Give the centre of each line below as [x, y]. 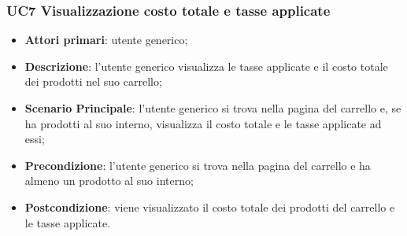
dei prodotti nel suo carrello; [93, 81]
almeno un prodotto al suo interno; [109, 181]
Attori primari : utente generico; [106, 40]
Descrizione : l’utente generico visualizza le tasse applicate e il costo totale [206, 66]
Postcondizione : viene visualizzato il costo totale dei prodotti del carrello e [210, 206]
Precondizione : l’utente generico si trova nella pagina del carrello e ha [198, 165]
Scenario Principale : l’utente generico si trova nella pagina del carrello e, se [213, 108]
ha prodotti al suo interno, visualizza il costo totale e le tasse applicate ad [203, 123]
